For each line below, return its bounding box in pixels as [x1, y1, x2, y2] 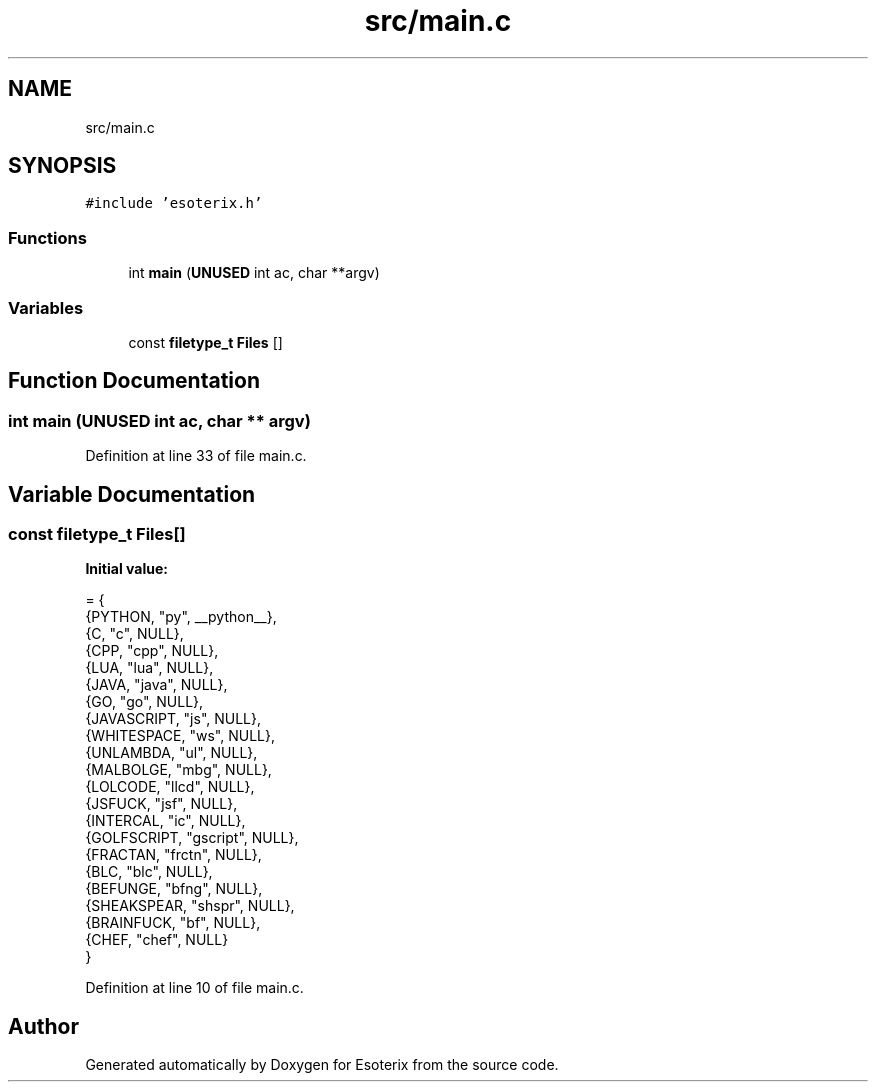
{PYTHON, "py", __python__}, [85, 608, 277, 626]
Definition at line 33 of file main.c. [85, 447, 307, 465]
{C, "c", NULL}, [85, 625, 184, 643]
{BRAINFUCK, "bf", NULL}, [85, 914, 261, 932]
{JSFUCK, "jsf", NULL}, [85, 795, 238, 813]
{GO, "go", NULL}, [85, 693, 204, 711]
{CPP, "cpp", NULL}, [85, 642, 219, 660]
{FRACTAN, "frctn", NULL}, [85, 846, 262, 864]
